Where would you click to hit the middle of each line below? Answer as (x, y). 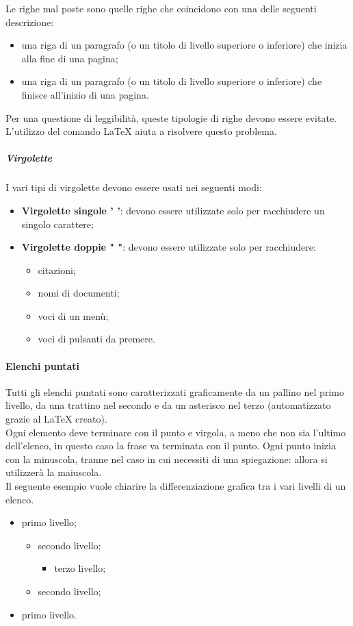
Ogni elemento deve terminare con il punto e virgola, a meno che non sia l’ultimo (176, 432)
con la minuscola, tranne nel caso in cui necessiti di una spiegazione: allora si (167, 459)
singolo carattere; (57, 224)
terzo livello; (80, 568)
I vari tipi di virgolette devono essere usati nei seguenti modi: (134, 187)
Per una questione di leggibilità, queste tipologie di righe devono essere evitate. (171, 117)
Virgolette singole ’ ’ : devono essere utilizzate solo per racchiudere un (173, 210)
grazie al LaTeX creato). (56, 419)
